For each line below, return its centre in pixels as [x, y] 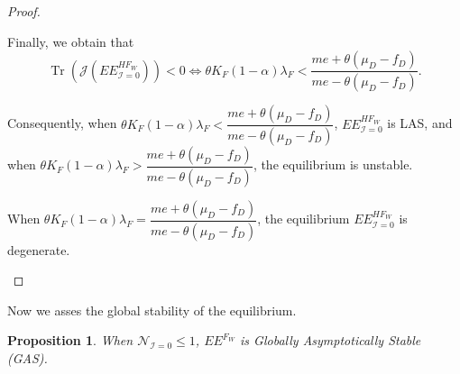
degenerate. [39, 249]
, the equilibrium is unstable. [333, 164]
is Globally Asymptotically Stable [331, 340]
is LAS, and [420, 123]
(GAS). [28, 358]
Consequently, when [62, 123]
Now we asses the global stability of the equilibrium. [152, 310]
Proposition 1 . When [70, 340]
